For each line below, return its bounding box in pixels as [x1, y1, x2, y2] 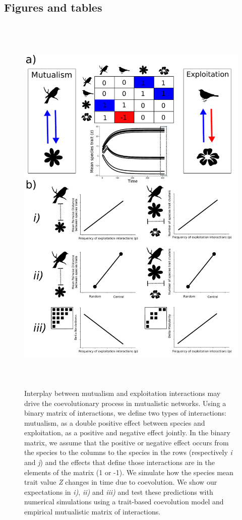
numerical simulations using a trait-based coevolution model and [24, 496, 224, 507]
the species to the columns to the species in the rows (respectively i [24, 447, 232, 457]
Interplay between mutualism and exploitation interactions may [24, 387, 221, 398]
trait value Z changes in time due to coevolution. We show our [24, 477, 217, 487]
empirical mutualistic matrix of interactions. [24, 506, 161, 517]
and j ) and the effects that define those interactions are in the [24, 457, 215, 468]
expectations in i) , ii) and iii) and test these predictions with [24, 486, 213, 497]
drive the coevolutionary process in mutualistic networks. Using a [24, 397, 226, 408]
